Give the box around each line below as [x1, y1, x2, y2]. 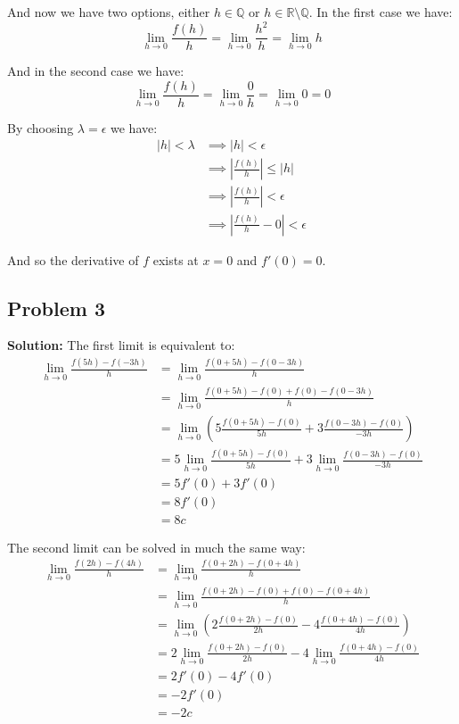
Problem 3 [7, 294, 105, 321]
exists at [152, 250, 199, 269]
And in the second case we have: [7, 62, 184, 80]
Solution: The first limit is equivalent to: [7, 336, 235, 354]
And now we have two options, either [7, 3, 210, 21]
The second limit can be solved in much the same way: [7, 537, 306, 556]
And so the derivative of [7, 250, 139, 269]
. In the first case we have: [308, 3, 453, 21]
